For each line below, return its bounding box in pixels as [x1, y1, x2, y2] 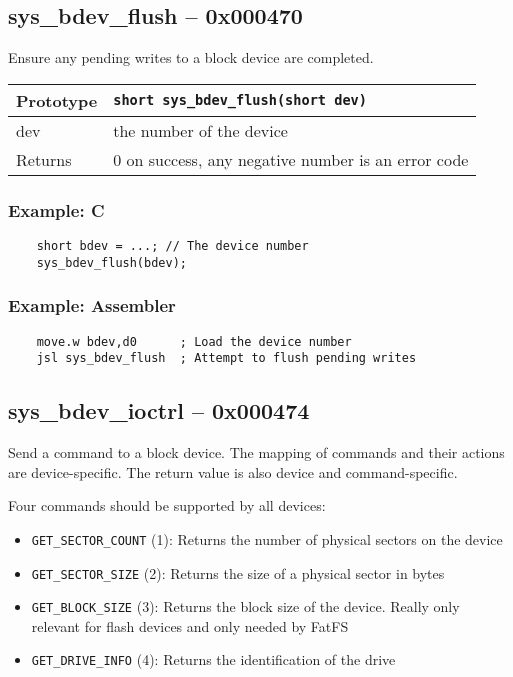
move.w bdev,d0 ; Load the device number [36, 334, 352, 349]
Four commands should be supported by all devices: [8, 495, 326, 516]
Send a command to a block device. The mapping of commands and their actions [8, 442, 505, 463]
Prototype [16, 88, 98, 112]
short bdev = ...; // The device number [36, 239, 309, 254]
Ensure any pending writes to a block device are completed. [8, 47, 374, 68]
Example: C [8, 197, 105, 222]
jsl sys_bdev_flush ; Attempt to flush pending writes [36, 351, 417, 366]
